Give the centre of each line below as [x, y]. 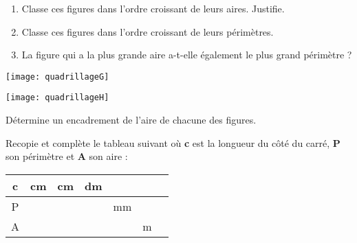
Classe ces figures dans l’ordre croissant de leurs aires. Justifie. [153, 8]
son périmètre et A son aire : [67, 156]
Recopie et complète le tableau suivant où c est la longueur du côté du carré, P [173, 142]
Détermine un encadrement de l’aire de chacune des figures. [131, 120]
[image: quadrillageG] [57, 77]
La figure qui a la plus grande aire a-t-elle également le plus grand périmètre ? [187, 55]
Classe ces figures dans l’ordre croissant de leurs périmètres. [148, 31]
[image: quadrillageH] [57, 98]
